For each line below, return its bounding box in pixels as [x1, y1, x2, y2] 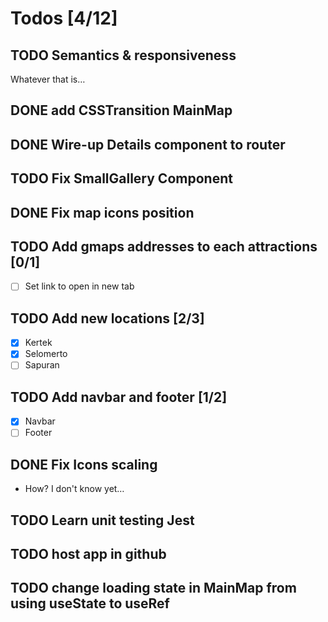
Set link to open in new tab [24, 280, 135, 292]
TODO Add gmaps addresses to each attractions [10, 238, 318, 255]
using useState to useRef [10, 595, 170, 612]
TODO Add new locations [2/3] [10, 310, 205, 327]
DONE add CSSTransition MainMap [10, 102, 233, 119]
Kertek [24, 337, 53, 349]
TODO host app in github [10, 545, 167, 562]
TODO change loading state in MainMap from [10, 580, 297, 597]
